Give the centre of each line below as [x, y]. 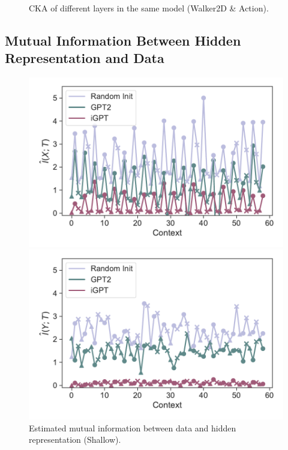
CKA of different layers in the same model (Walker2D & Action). [149, 8]
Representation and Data [85, 58]
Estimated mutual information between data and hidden [133, 427]
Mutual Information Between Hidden [123, 40]
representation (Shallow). [75, 439]
